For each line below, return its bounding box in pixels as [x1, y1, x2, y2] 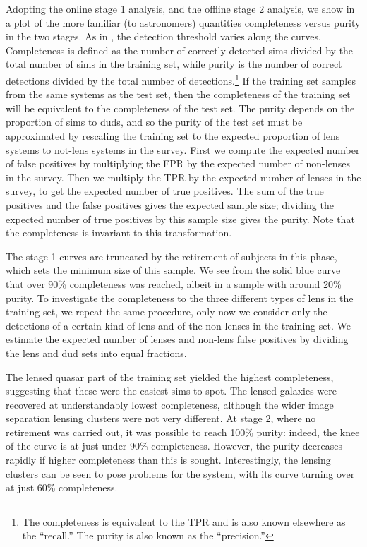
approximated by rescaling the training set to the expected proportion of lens [6, 128, 340, 143]
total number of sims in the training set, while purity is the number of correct [6, 56, 342, 71]
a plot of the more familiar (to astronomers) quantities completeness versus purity [6, 15, 361, 30]
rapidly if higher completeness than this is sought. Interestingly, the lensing [6, 452, 331, 467]
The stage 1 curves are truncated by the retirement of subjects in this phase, [6, 248, 337, 263]
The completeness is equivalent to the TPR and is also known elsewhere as [22, 514, 346, 529]
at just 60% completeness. [6, 480, 118, 495]
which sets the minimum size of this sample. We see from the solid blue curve [6, 263, 341, 277]
